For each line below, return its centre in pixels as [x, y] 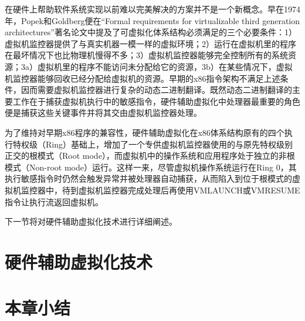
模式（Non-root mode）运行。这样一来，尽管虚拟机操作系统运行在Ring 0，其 [151, 167]
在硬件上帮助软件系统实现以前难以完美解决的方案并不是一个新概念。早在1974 [152, 9]
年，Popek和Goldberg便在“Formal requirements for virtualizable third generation [152, 20]
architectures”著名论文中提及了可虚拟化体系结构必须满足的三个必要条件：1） [151, 32]
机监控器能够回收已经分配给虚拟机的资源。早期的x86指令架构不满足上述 [143, 78]
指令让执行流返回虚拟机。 [54, 201]
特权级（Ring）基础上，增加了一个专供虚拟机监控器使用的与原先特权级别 [152, 144]
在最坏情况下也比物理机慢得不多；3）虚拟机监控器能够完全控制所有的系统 [146, 55]
